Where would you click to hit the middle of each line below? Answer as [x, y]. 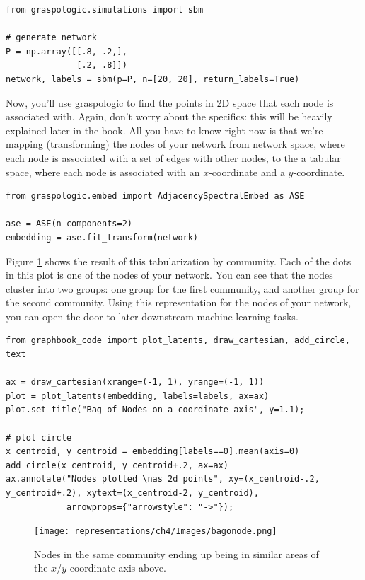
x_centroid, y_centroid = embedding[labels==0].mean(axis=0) [153, 452]
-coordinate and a [247, 172]
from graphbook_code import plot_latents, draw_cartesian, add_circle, [178, 341]
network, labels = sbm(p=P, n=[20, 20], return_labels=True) [153, 79]
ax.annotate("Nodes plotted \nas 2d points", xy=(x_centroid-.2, [163, 479]
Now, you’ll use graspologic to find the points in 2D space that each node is [170, 102]
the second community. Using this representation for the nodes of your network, [179, 302]
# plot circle [39, 437]
